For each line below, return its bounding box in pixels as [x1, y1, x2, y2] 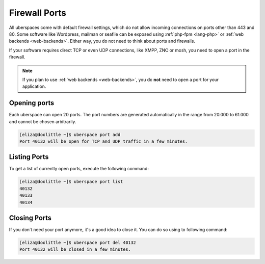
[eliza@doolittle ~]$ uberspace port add [19, 132, 121, 137]
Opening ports [9, 99, 54, 107]
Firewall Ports [9, 7, 66, 18]
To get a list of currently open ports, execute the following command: [9, 166, 149, 172]
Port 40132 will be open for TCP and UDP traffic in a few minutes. [19, 138, 188, 144]
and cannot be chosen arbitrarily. [9, 118, 76, 125]
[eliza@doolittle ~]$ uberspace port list [19, 179, 123, 185]
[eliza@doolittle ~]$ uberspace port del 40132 [19, 240, 136, 245]
